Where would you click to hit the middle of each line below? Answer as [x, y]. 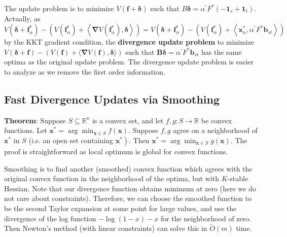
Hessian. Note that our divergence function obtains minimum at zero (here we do [130, 188]
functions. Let [26, 130]
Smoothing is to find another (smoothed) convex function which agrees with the [128, 168]
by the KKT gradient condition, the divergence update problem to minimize [129, 42]
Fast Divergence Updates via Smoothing [112, 99]
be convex [217, 120]
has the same [221, 52]
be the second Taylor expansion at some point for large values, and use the [120, 208]
